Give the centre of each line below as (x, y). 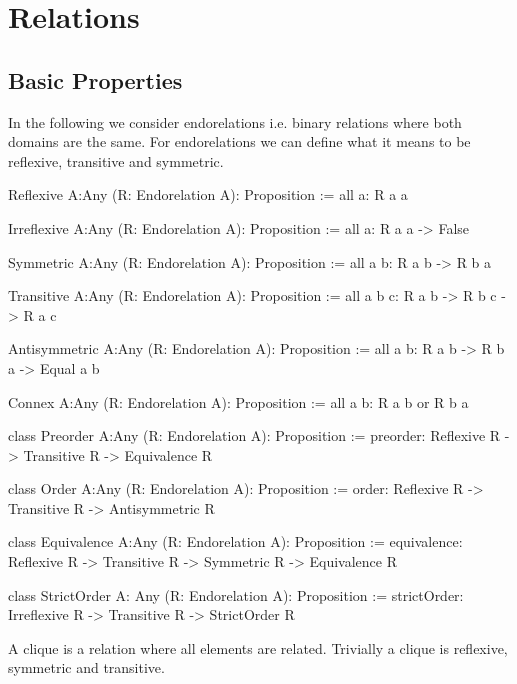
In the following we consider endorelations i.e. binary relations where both (235, 121)
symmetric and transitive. (86, 667)
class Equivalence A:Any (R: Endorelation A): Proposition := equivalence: (235, 541)
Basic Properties (95, 79)
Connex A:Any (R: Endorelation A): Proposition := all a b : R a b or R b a (238, 401)
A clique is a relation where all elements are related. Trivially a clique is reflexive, (258, 647)
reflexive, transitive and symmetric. (116, 160)
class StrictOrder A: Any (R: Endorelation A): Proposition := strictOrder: (236, 594)
